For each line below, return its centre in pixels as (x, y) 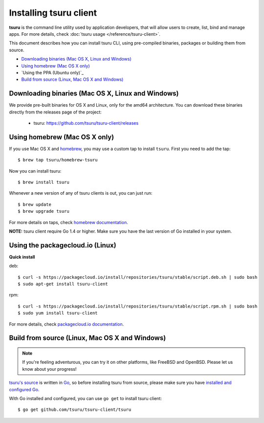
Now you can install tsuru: (35, 171)
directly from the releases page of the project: (55, 112)
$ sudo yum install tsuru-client (58, 313)
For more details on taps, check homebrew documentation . (68, 222)
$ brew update (34, 204)
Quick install (22, 257)
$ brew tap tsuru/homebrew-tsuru (58, 160)
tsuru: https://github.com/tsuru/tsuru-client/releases (86, 123)
